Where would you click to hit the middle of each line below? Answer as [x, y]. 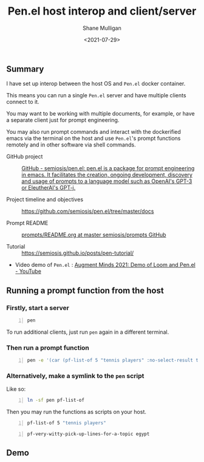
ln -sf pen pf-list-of [56, 400]
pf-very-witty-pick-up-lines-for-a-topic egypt [88, 434]
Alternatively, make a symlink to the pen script [75, 376]
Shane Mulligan [102, 28]
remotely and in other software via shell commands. [71, 145]
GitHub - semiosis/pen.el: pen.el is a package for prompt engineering [108, 168]
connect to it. [23, 102]
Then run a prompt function [48, 348]
